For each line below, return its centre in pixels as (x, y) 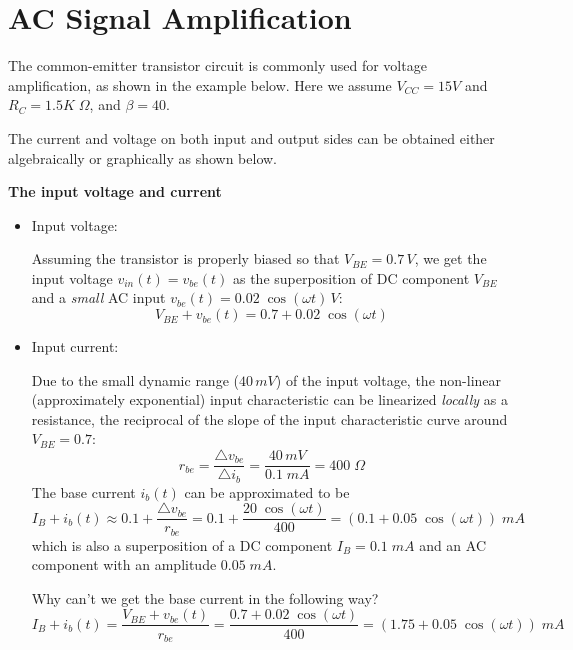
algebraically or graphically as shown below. (143, 157)
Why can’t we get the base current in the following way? (205, 597)
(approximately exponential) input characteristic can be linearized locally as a (269, 399)
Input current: (75, 346)
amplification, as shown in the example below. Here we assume (200, 84)
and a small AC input (98, 297)
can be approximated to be (267, 491)
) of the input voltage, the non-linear (388, 379)
